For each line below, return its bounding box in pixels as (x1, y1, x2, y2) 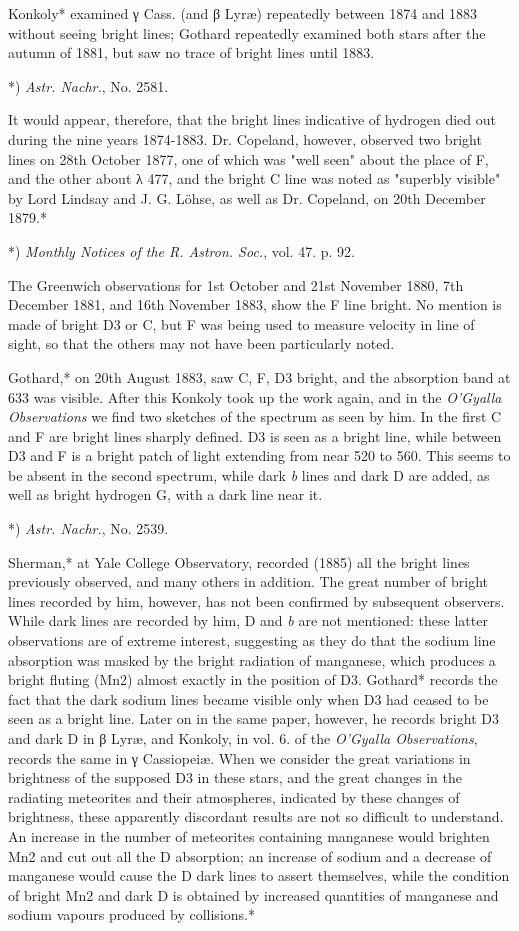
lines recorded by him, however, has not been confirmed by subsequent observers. (8, 590, 505, 611)
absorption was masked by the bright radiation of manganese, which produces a (8, 649, 496, 670)
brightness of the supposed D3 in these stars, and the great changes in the (8, 767, 462, 788)
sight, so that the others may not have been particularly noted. (8, 333, 395, 354)
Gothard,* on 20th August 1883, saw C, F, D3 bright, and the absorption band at (8, 366, 511, 387)
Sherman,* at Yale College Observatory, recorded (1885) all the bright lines (8, 551, 470, 572)
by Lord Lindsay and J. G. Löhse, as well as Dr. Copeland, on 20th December (8, 187, 486, 208)
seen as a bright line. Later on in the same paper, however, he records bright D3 (8, 708, 499, 729)
